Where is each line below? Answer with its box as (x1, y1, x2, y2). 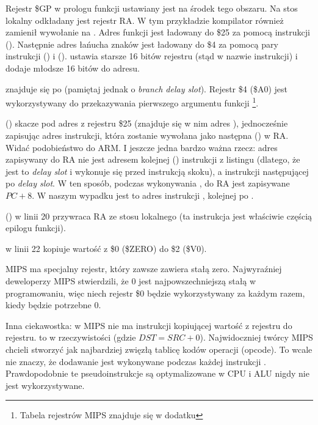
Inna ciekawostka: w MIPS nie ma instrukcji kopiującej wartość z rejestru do (5, 319, 292, 331)
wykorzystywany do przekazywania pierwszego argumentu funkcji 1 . (5, 95, 259, 109)
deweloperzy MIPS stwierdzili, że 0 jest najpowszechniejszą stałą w (5, 274, 256, 287)
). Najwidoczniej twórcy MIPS (200, 331, 313, 344)
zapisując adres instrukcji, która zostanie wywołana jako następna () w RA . (5, 129, 289, 141)
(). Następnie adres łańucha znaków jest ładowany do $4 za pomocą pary (5, 37, 278, 50)
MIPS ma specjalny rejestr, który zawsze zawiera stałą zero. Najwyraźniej (5, 262, 282, 275)
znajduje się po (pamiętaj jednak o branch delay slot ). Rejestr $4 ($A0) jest (5, 82, 287, 95)
